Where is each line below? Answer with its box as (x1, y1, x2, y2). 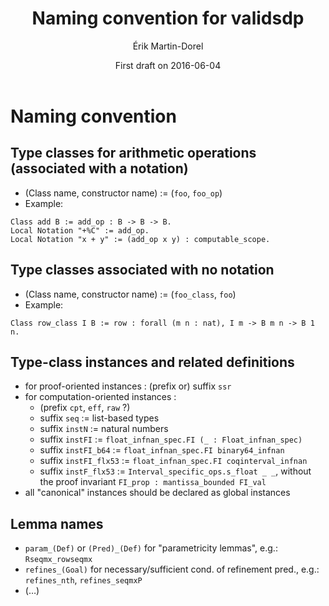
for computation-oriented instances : (24, 391, 177, 403)
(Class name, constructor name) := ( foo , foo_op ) (24, 187, 223, 199)
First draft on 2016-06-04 (114, 59, 222, 71)
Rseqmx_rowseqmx (24, 555, 93, 565)
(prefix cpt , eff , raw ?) (39, 402, 131, 414)
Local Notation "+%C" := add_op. (10, 225, 150, 236)
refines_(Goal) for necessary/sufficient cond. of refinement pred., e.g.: (24, 563, 320, 576)
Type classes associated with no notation (10, 262, 275, 279)
